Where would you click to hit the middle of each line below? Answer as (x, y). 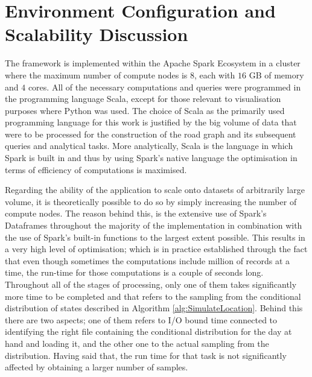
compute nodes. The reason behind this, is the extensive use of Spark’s (136, 213)
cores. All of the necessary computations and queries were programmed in (164, 87)
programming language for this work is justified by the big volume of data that (151, 122)
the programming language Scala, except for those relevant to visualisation (143, 99)
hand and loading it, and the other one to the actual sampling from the (137, 343)
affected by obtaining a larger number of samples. (97, 367)
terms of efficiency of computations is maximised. (96, 169)
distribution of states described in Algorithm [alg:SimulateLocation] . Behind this (154, 308)
